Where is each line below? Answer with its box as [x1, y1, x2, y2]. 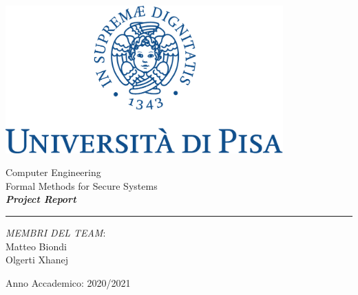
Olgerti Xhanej [6, 252, 69, 267]
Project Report [6, 192, 76, 206]
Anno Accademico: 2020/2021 [6, 275, 131, 289]
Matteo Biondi [6, 239, 67, 253]
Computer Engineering [6, 165, 101, 179]
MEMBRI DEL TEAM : [6, 225, 106, 239]
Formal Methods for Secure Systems [6, 178, 158, 193]
